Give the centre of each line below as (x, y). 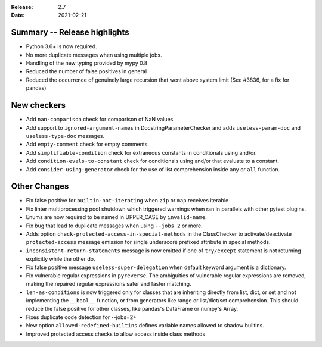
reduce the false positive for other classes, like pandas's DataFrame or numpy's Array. (132, 309)
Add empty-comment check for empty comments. (87, 144)
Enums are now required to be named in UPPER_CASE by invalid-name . (116, 217)
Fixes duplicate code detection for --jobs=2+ (81, 317)
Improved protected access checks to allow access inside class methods (116, 334)
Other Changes (40, 187)
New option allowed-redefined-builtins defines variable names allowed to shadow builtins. (145, 326)
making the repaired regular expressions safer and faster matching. (109, 284)
